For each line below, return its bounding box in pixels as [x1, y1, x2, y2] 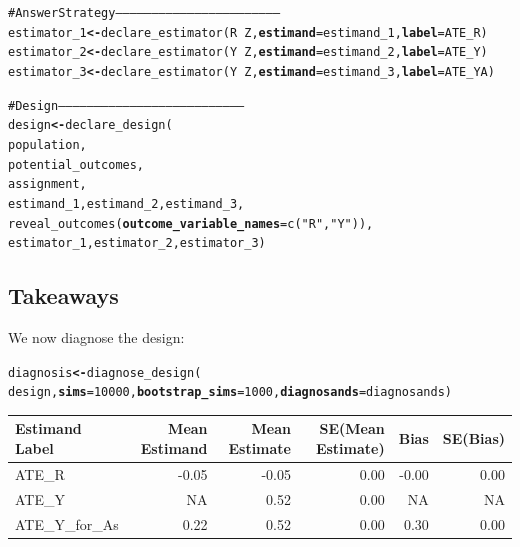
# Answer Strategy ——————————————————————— [8, 6, 281, 20]
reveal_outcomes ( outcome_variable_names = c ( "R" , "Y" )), [8, 216, 374, 231]
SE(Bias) [442, 428, 505, 449]
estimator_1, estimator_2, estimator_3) [8, 236, 266, 251]
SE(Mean [319, 418, 385, 439]
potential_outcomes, [8, 157, 145, 172]
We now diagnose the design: [8, 327, 185, 348]
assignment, [8, 177, 87, 192]
